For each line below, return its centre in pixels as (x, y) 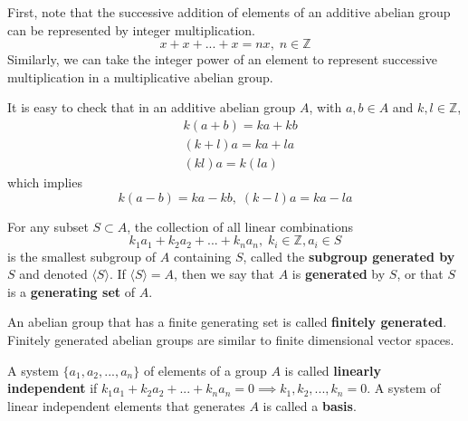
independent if (53, 388)
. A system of (404, 388)
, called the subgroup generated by (349, 256)
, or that (420, 274)
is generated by (339, 274)
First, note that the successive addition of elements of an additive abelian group (229, 12)
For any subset (48, 226)
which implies (45, 182)
